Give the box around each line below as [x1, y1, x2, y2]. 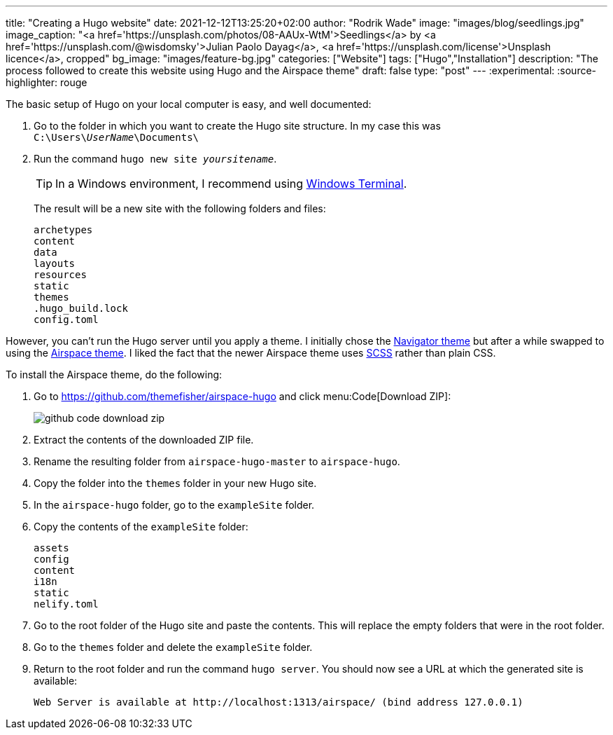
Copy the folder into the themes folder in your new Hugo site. [34, 477, 317, 489]
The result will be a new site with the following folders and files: [34, 202, 326, 214]
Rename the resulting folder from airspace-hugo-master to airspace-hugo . [34, 455, 400, 467]
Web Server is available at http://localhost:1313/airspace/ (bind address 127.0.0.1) [34, 696, 523, 708]
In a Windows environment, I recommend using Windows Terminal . [55, 177, 407, 191]
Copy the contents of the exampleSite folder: [34, 521, 248, 533]
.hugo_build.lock [34, 303, 128, 314]
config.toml [34, 314, 99, 325]
